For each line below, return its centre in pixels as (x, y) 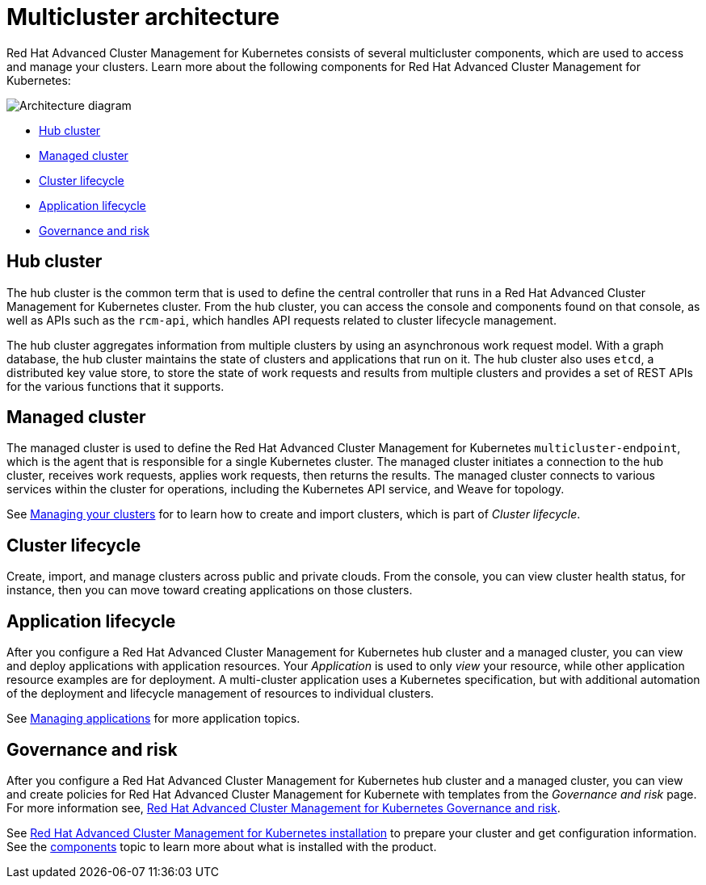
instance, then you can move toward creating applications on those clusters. (210, 590)
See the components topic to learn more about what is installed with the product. (222, 846)
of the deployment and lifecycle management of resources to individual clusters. (221, 694)
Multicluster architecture (143, 17)
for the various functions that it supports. (116, 386)
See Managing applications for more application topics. (153, 719)
